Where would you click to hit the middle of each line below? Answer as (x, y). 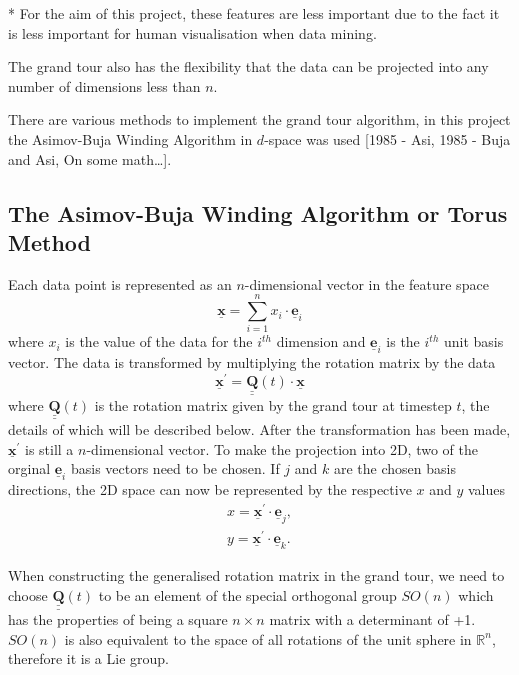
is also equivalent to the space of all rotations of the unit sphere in (268, 638)
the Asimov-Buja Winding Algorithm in (130, 138)
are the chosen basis (395, 468)
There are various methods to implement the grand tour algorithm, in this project (259, 119)
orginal (29, 468)
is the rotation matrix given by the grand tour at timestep (273, 404)
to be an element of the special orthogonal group (247, 594)
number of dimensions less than (104, 85)
